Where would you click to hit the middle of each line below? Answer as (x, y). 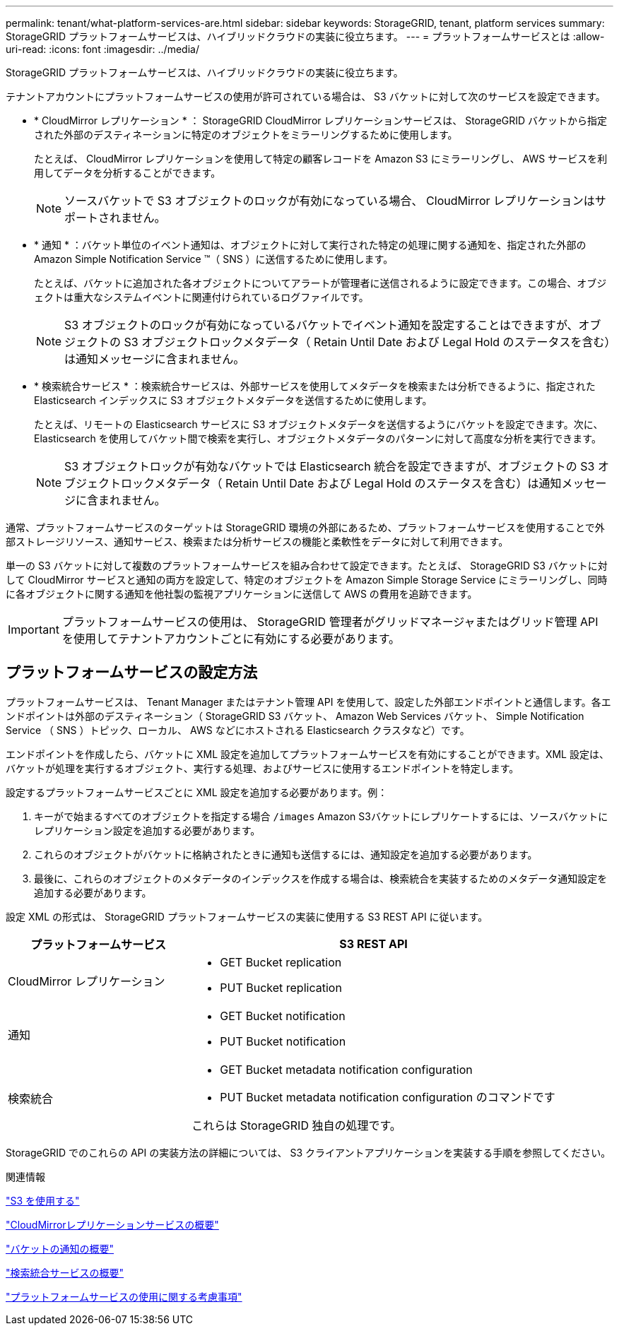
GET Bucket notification (283, 1016)
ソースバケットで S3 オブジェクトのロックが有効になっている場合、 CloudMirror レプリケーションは (330, 201)
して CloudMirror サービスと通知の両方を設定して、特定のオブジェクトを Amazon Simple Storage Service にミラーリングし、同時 (307, 580)
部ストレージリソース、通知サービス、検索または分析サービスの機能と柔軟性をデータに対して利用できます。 (257, 542)
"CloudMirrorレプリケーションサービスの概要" (112, 1224)
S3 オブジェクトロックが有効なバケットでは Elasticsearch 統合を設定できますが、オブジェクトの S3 (330, 466)
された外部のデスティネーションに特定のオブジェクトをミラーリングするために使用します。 (246, 135)
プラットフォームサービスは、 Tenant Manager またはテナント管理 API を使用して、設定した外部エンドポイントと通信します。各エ (308, 702)
